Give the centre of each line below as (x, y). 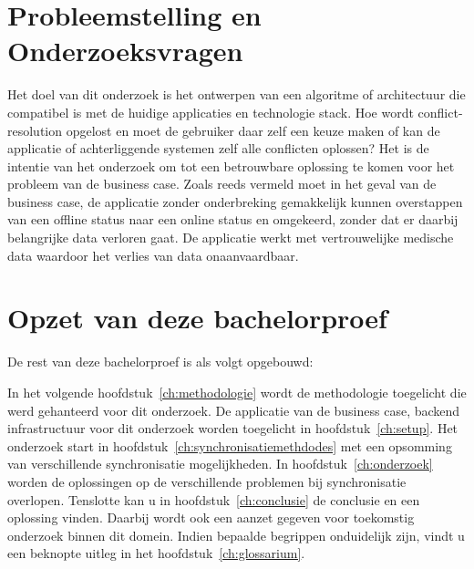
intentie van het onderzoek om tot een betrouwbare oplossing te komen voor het (231, 166)
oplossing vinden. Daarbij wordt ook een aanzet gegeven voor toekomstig (211, 517)
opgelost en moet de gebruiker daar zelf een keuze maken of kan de (253, 130)
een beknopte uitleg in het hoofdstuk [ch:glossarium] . (156, 553)
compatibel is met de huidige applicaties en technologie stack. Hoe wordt (211, 112)
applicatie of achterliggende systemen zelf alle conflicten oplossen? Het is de (218, 148)
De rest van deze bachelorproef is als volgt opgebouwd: (160, 362)
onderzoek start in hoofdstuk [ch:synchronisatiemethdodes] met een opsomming (230, 445)
